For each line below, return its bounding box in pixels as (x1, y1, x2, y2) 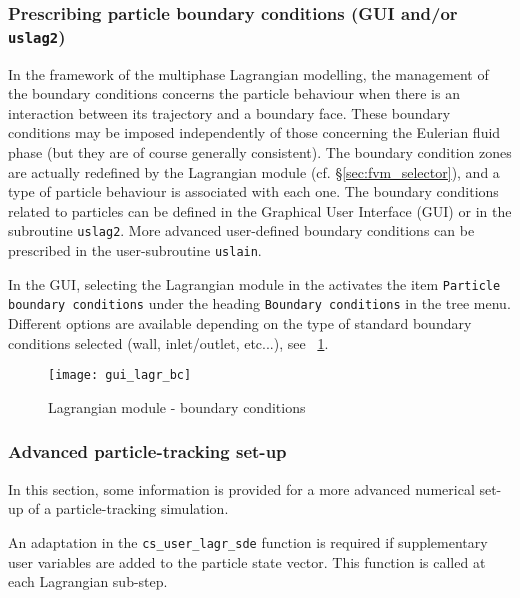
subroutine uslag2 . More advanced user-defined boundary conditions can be (8, 220, 475, 241)
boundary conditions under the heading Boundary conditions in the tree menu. (8, 293, 511, 314)
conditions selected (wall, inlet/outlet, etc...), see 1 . (8, 332, 329, 353)
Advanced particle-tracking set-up (8, 439, 287, 464)
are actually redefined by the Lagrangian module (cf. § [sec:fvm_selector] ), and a (8, 161, 500, 182)
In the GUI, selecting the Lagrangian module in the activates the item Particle (8, 273, 501, 294)
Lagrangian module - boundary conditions (48, 396, 306, 417)
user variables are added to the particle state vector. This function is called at (8, 551, 486, 572)
